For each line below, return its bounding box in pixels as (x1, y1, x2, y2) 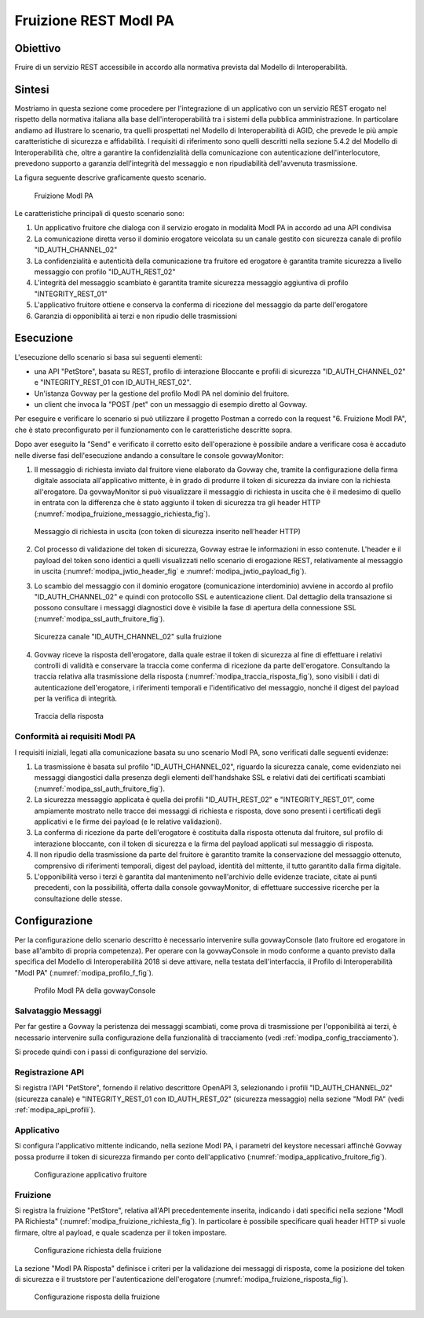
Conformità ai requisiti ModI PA (14, 731, 137, 742)
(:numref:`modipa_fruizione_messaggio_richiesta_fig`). (34, 509, 210, 518)
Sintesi (14, 82, 49, 96)
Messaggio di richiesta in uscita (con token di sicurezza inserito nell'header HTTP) (34, 526, 302, 536)
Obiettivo (14, 42, 61, 55)
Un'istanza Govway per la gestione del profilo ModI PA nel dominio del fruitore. (34, 389, 290, 398)
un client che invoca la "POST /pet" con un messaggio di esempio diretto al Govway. (34, 400, 308, 409)
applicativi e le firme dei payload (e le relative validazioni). (34, 817, 222, 826)
